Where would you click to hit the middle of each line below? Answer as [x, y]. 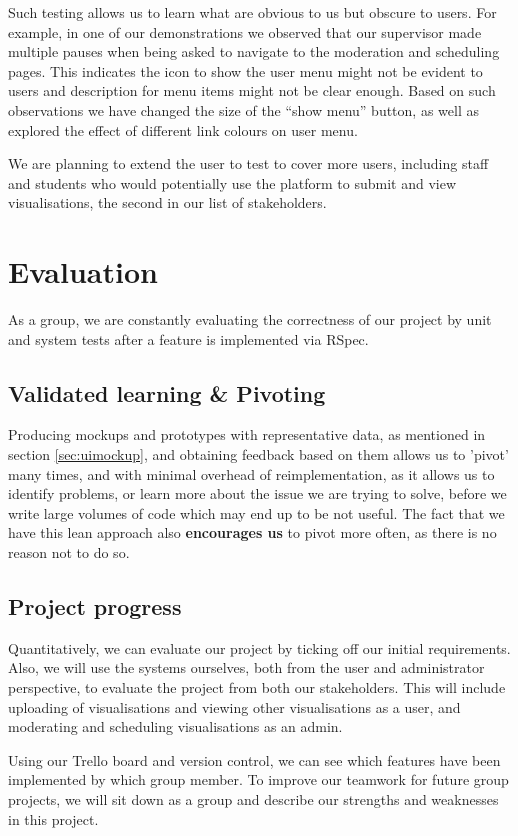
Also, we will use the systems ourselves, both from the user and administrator [246, 667]
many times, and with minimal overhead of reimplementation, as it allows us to [251, 473]
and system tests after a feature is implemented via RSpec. [188, 338]
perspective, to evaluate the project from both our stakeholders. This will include [257, 687]
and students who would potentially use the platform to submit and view [232, 182]
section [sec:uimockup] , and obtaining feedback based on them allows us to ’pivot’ [258, 454]
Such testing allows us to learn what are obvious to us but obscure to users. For [252, 12]
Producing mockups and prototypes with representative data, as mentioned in [247, 434]
